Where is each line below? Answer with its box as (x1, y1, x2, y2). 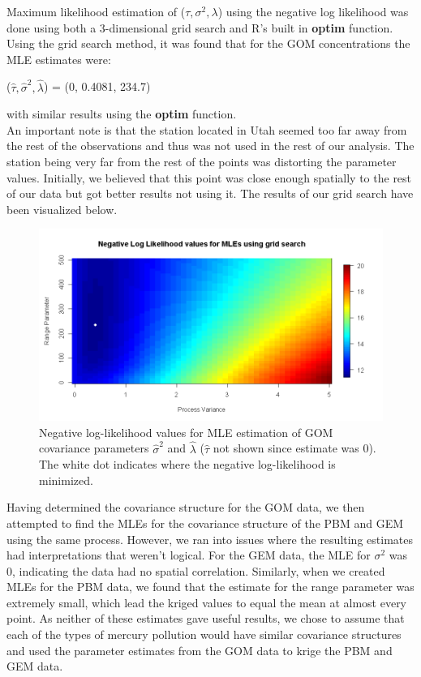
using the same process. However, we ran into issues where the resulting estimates (6, 530, 413, 547)
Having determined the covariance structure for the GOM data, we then (6, 499, 365, 516)
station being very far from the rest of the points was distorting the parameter (6, 152, 397, 169)
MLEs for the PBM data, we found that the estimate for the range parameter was (6, 578, 415, 595)
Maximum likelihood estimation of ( (6, 3, 186, 19)
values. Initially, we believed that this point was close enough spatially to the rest (6, 169, 412, 186)
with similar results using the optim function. (6, 105, 237, 122)
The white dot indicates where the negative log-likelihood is (39, 456, 336, 473)
